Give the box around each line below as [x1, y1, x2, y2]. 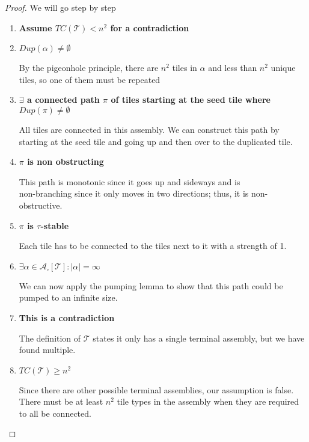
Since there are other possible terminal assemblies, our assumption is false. [19, 383, 294, 396]
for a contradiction [110, 21, 189, 34]
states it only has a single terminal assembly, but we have [93, 331, 305, 344]
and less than [208, 61, 257, 74]
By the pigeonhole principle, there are [19, 61, 159, 74]
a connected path [26, 93, 100, 106]
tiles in [172, 61, 197, 74]
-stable [40, 219, 69, 232]
